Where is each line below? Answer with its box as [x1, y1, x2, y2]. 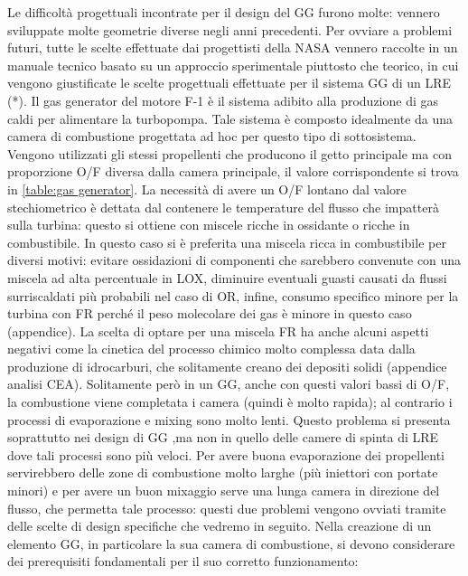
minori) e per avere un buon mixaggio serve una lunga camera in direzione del [7, 481, 440, 500]
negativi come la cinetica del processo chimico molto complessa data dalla [7, 339, 416, 358]
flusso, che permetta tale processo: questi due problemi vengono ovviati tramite [7, 498, 446, 517]
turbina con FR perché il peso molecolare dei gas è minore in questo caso [7, 304, 412, 323]
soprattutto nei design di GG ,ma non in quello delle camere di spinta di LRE [7, 428, 439, 447]
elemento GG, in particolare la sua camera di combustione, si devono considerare [7, 534, 455, 552]
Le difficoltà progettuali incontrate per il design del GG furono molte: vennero [7, 3, 440, 21]
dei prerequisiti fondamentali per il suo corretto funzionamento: [7, 552, 359, 571]
